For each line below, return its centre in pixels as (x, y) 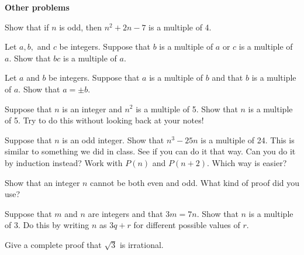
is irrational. (141, 244)
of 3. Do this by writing (47, 225)
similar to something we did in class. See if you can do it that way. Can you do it (150, 151)
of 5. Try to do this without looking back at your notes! (104, 120)
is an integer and (92, 108)
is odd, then (81, 27)
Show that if (27, 27)
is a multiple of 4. (180, 27)
